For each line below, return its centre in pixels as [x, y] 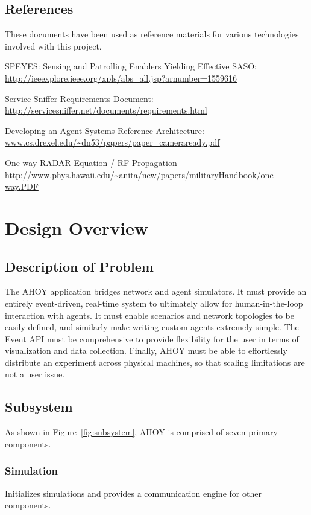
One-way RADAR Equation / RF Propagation [91, 162]
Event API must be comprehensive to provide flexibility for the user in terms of [152, 338]
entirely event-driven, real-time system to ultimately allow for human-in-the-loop [154, 303]
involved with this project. [53, 46]
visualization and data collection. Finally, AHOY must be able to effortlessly [146, 350]
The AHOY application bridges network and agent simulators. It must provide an [156, 291]
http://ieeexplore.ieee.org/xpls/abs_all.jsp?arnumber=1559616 [121, 78]
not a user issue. [35, 374]
